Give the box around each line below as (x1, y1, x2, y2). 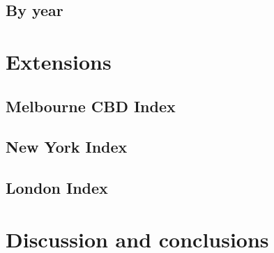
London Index (6, 177, 108, 199)
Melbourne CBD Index (6, 95, 176, 116)
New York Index (6, 136, 128, 158)
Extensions (6, 47, 112, 75)
